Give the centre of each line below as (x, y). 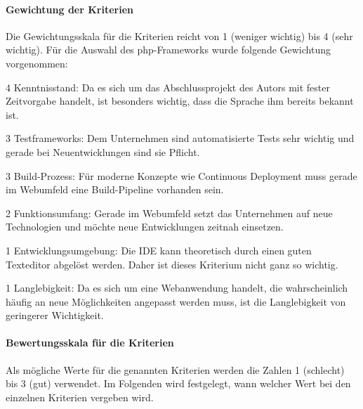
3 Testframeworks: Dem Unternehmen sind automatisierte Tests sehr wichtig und (180, 138)
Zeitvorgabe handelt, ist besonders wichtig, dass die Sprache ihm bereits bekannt (180, 101)
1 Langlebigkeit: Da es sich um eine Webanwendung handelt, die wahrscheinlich (177, 288)
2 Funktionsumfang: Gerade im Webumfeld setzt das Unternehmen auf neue (169, 213)
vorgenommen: (37, 63)
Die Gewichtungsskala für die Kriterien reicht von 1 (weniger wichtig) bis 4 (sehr (179, 35)
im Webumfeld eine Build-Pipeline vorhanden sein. (115, 189)
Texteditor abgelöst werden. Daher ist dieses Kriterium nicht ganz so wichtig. (172, 264)
